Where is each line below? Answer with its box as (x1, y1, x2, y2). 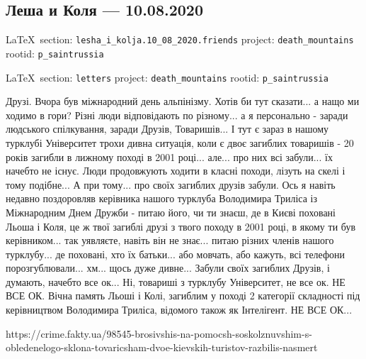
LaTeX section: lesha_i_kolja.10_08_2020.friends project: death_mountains (6, 32, 354, 47)
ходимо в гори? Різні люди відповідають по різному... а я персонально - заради (6, 107, 348, 122)
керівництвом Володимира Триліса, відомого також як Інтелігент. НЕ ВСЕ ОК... (6, 302, 353, 317)
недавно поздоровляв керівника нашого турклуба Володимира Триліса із (6, 191, 317, 206)
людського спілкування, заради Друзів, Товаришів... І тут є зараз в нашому (6, 121, 329, 136)
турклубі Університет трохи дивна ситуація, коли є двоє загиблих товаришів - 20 (6, 135, 354, 150)
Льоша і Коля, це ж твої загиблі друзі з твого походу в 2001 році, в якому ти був (6, 219, 355, 233)
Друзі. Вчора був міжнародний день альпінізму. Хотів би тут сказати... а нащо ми (6, 94, 360, 109)
